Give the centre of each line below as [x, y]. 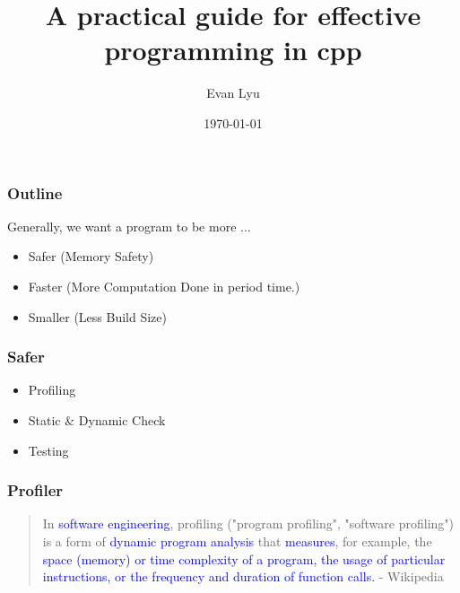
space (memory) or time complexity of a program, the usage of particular [244, 558]
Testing [48, 450]
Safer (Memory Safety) [91, 256]
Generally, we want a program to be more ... [129, 226]
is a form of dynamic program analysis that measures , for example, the [237, 541]
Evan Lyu [233, 93]
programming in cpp [233, 50]
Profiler [35, 490]
